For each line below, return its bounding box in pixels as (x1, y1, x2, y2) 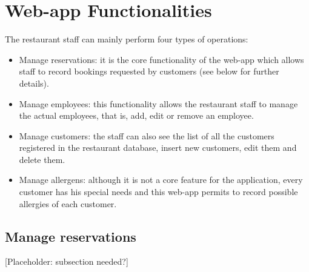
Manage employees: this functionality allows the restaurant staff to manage (19, 97, 298, 110)
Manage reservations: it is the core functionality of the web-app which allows (19, 53, 304, 65)
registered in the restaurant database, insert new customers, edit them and (19, 141, 297, 154)
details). (19, 76, 49, 89)
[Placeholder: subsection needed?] (5, 255, 128, 268)
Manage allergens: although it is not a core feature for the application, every (19, 173, 303, 186)
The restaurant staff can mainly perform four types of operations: (5, 33, 248, 45)
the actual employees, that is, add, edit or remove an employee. (19, 109, 254, 122)
